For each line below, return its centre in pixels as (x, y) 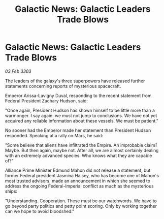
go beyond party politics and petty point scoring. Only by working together (81, 206)
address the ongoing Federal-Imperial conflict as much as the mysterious (80, 186)
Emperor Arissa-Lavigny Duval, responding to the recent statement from (78, 95)
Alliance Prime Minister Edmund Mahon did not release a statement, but (78, 170)
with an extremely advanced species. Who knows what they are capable (79, 156)
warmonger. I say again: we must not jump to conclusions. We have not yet (81, 115)
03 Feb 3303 (18, 71)
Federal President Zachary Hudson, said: (47, 101)
